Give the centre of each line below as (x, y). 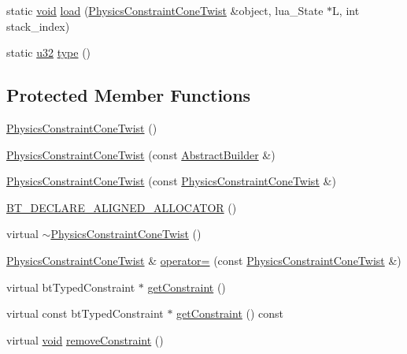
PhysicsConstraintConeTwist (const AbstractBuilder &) (141, 154)
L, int (346, 10)
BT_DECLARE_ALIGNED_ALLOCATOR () (122, 207)
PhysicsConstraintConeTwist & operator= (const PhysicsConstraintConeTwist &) (204, 260)
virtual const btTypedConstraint (85, 313)
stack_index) (38, 26)
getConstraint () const (230, 313)
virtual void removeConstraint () (85, 339)
